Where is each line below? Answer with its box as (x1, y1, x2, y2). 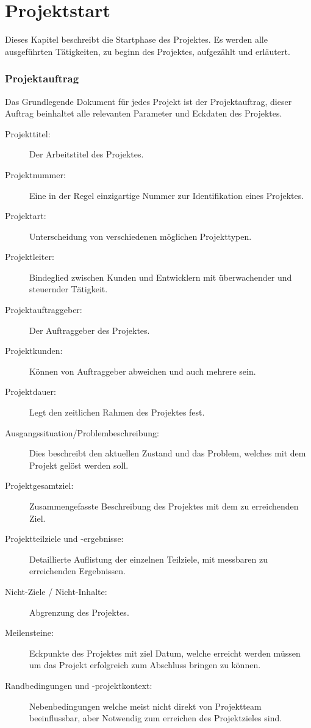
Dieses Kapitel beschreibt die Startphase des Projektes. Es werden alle (5, 33, 268, 46)
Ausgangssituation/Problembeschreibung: (5, 426, 160, 439)
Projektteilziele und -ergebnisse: (5, 532, 124, 545)
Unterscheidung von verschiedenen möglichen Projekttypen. (29, 229, 252, 242)
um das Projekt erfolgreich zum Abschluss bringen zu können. (29, 658, 261, 671)
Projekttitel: (5, 127, 51, 140)
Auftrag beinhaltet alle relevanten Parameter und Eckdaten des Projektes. (5, 107, 282, 120)
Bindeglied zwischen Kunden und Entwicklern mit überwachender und (29, 270, 292, 283)
